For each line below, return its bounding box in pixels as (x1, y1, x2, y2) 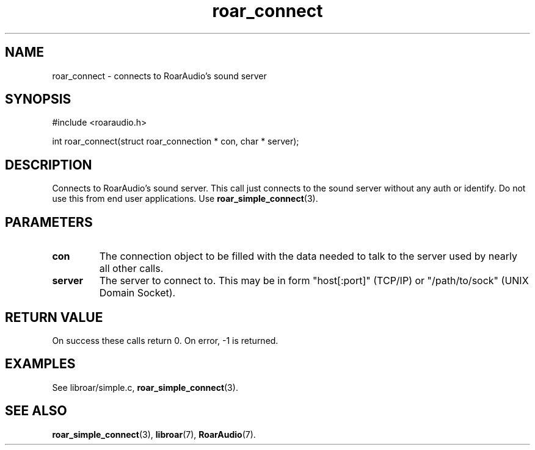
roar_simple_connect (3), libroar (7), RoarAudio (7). (52, 429, 256, 440)
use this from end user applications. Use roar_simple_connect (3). (52, 193, 318, 204)
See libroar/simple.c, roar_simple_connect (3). (52, 382, 238, 393)
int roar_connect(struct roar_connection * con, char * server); (52, 136, 299, 147)
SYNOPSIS (5, 91, 71, 107)
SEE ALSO (5, 403, 67, 419)
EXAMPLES (5, 356, 76, 372)
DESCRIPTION (5, 157, 92, 173)
